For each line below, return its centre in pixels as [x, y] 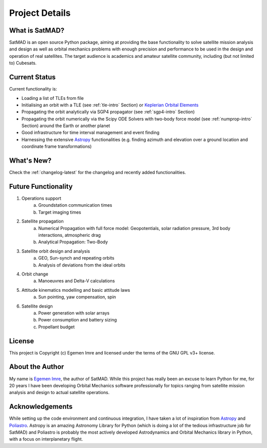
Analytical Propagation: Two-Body [73, 242]
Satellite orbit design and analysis [56, 251]
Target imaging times [60, 212]
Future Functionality [41, 186]
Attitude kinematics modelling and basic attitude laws [76, 290]
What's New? [30, 161]
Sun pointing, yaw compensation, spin [77, 297]
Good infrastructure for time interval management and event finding [90, 133]
